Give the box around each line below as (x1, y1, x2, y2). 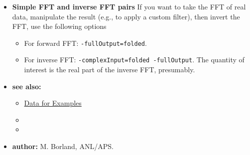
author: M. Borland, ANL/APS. (12, 141, 114, 152)
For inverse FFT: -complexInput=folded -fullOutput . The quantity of (24, 54, 245, 65)
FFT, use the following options (12, 21, 107, 31)
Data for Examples (24, 98, 82, 108)
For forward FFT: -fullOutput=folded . (24, 37, 147, 48)
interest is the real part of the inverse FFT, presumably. (24, 64, 195, 75)
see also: (12, 81, 41, 91)
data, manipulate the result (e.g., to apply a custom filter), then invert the (12, 11, 240, 21)
